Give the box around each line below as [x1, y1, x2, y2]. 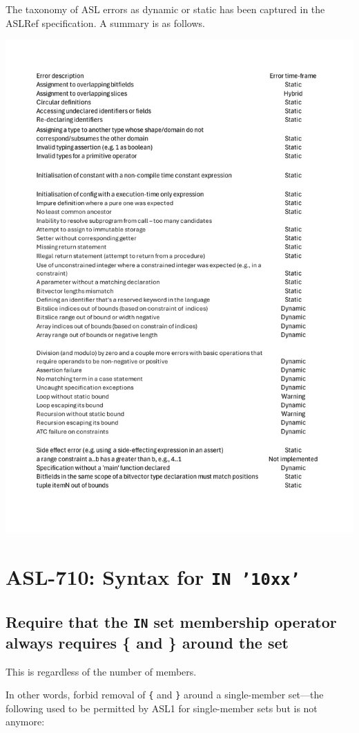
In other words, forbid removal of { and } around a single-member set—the [6, 687, 324, 702]
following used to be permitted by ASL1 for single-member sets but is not [6, 700, 318, 715]
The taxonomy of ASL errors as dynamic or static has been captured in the [6, 2, 325, 16]
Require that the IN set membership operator [6, 610, 337, 632]
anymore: [6, 714, 45, 729]
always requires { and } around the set [6, 631, 289, 653]
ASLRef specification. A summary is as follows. [6, 15, 205, 30]
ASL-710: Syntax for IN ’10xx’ [6, 563, 300, 591]
